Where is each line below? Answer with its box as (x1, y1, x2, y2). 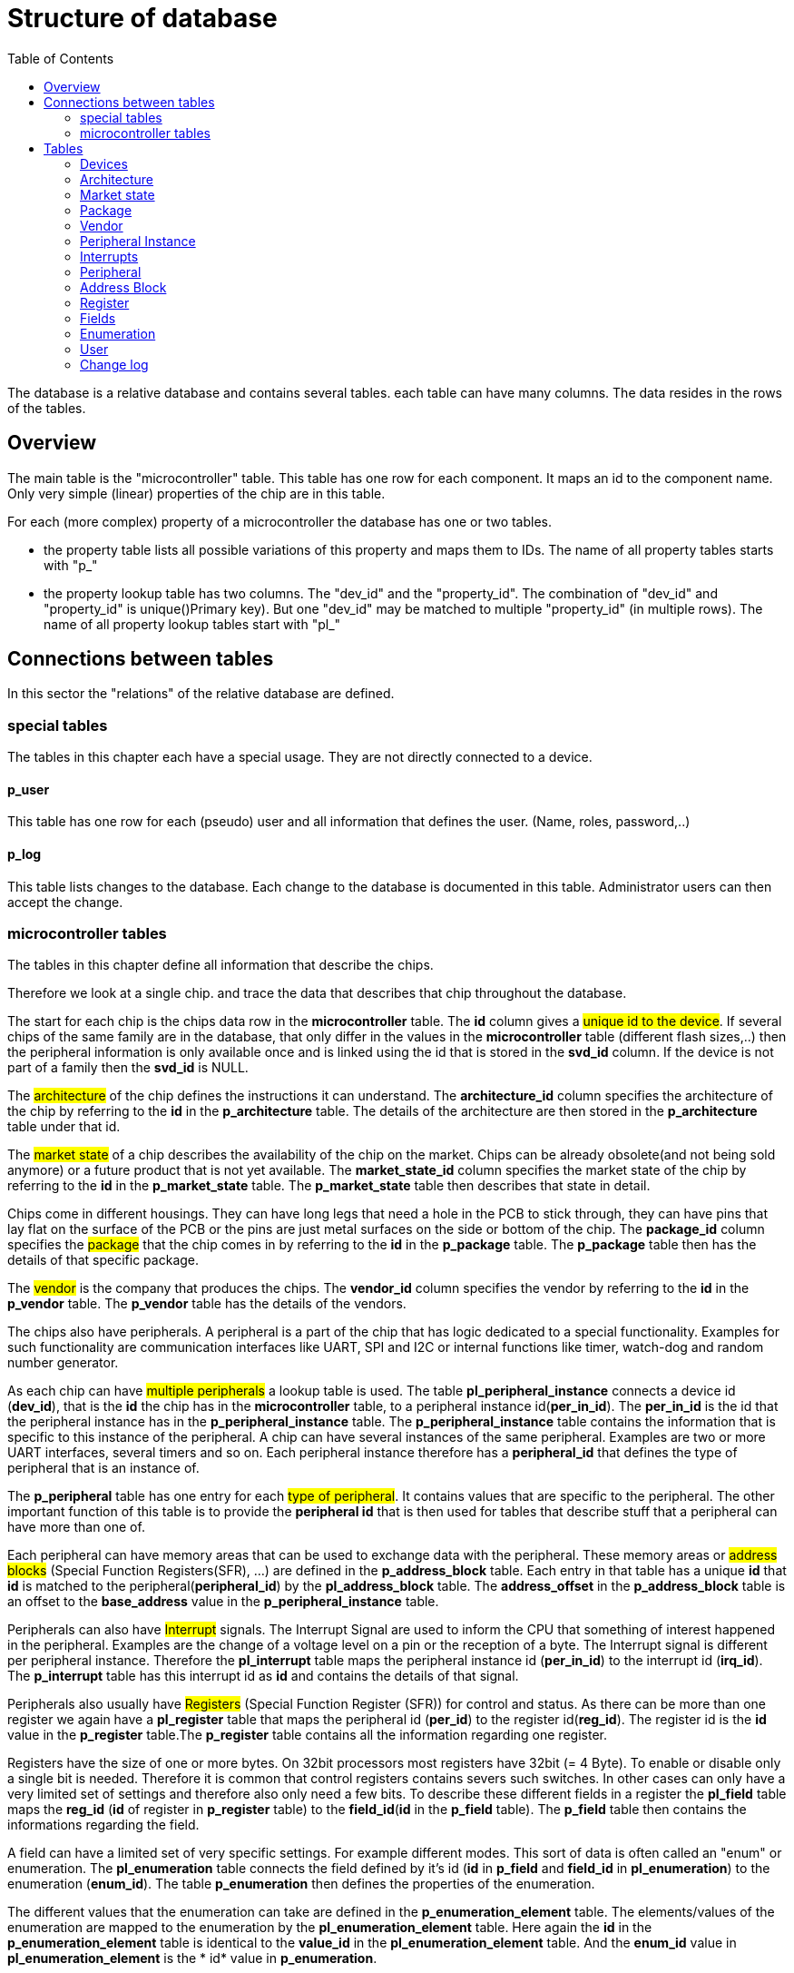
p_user (7, 781, 50, 797)
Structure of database (7, 3, 278, 34)
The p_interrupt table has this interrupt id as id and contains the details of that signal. (7, 1668, 519, 1684)
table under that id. (7, 1119, 121, 1135)
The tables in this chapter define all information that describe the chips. (7, 957, 434, 973)
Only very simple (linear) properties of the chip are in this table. (7, 485, 386, 501)
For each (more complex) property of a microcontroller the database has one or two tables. (7, 513, 553, 529)
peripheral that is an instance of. (7, 1460, 200, 1476)
